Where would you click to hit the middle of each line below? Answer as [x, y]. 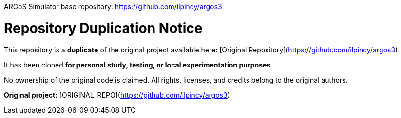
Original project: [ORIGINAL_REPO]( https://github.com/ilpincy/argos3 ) [117, 95]
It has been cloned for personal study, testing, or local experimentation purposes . [138, 65]
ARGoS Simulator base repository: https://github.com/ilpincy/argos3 [113, 7]
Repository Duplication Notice [103, 28]
